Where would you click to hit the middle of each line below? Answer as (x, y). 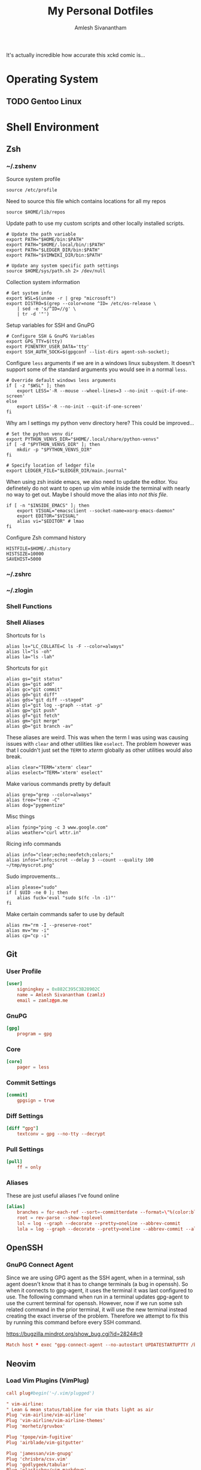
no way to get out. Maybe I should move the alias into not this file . (87, 495)
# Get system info (29, 293)
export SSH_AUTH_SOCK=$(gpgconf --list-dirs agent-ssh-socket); (88, 352)
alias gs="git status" (34, 679)
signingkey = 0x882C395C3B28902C (59, 989)
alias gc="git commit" (34, 690)
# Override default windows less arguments (61, 381)
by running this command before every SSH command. (74, 1323)
